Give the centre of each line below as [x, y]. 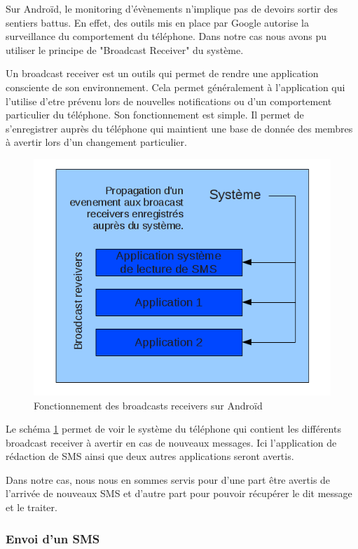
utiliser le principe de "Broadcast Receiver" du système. [125, 49]
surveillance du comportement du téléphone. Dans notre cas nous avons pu [166, 36]
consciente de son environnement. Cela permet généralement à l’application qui [175, 87]
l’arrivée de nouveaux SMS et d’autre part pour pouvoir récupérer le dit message [179, 493]
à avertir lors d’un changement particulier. [96, 142]
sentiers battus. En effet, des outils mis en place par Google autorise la [157, 22]
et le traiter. [32, 507]
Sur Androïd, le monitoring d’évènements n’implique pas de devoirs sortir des [172, 8]
